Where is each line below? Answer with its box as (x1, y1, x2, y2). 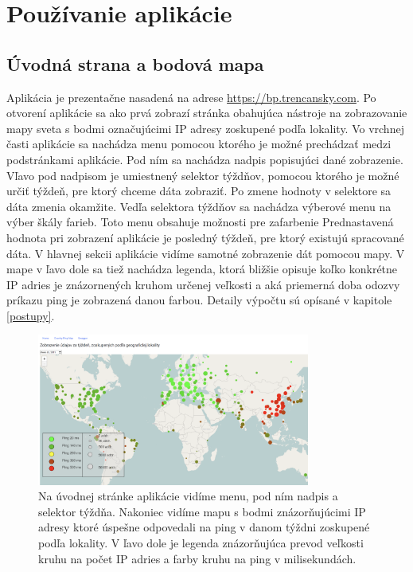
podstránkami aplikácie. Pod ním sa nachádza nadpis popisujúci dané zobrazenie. (6, 151, 403, 167)
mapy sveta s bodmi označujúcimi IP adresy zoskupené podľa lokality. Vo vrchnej (6, 119, 404, 136)
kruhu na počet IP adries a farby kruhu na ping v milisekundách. (38, 550, 357, 566)
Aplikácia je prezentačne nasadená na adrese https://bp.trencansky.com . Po (6, 88, 376, 105)
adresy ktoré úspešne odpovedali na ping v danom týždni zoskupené (38, 519, 370, 535)
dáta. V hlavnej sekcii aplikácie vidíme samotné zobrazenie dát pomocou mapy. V (6, 245, 405, 261)
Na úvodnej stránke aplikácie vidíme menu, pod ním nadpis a (38, 488, 338, 504)
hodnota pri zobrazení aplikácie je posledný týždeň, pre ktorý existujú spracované (6, 229, 404, 245)
